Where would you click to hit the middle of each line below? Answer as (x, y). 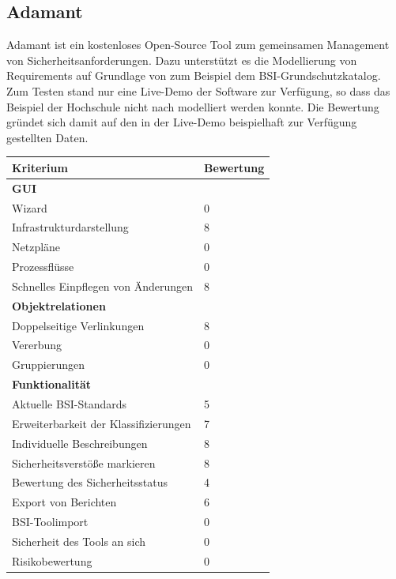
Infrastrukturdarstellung (70, 227)
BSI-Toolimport (50, 522)
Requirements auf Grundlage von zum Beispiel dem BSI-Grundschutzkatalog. (194, 75)
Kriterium (40, 167)
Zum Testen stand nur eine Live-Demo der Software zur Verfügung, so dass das (198, 90)
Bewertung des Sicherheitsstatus (90, 482)
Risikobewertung (52, 560)
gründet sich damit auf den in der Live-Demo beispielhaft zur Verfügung (182, 122)
